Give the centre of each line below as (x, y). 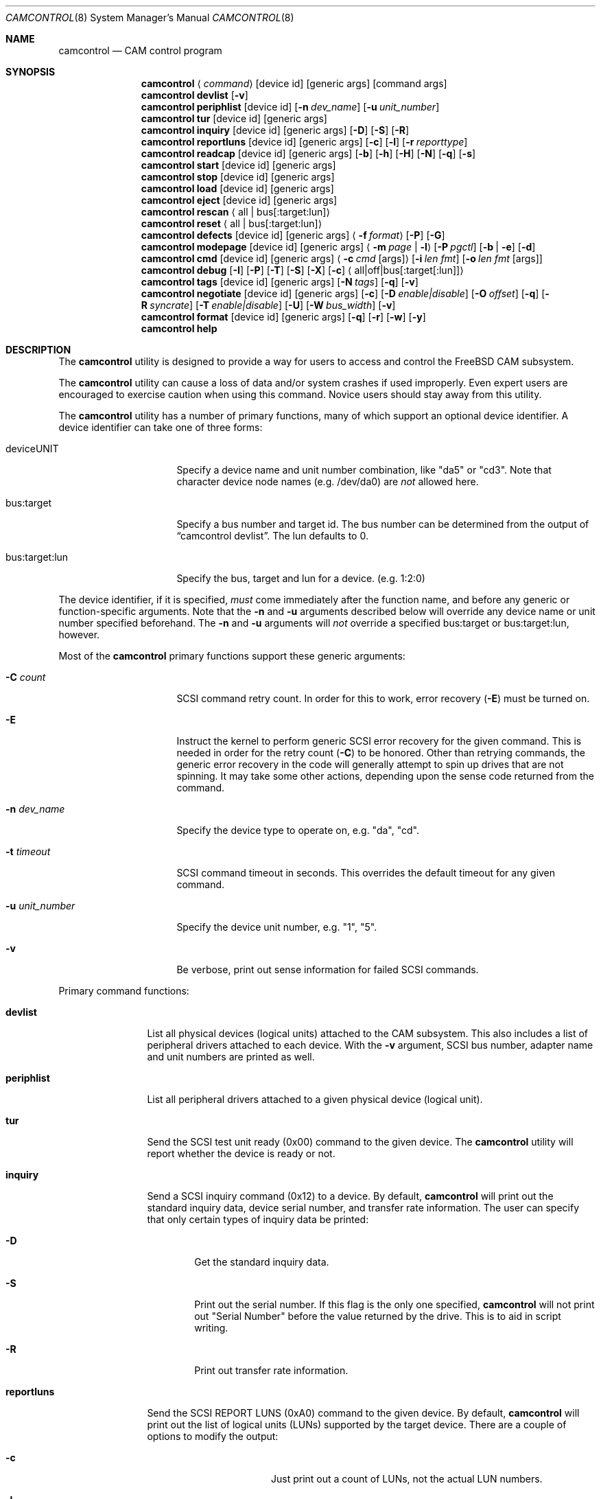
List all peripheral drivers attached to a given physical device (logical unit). (315, 1099)
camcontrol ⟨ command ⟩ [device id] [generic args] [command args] (294, 83)
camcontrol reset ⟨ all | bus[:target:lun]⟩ (232, 223)
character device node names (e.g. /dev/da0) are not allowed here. (328, 481)
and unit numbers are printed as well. (231, 1057)
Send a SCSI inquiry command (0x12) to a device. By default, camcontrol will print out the (350, 1196)
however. (79, 635)
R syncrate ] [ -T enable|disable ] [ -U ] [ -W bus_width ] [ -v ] (268, 305)
